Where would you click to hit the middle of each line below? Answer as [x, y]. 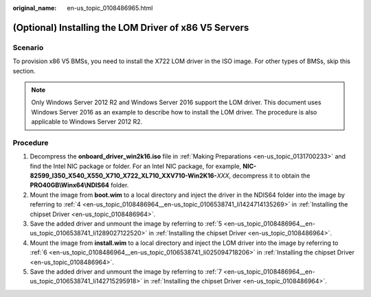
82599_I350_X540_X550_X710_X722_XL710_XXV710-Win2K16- [123, 176]
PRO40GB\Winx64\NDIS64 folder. [79, 185]
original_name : [35, 8]
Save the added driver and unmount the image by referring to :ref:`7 [126, 272]
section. [24, 71]
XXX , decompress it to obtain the [263, 176]
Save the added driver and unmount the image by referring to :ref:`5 [126, 224]
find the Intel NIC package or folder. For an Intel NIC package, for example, [136, 166]
